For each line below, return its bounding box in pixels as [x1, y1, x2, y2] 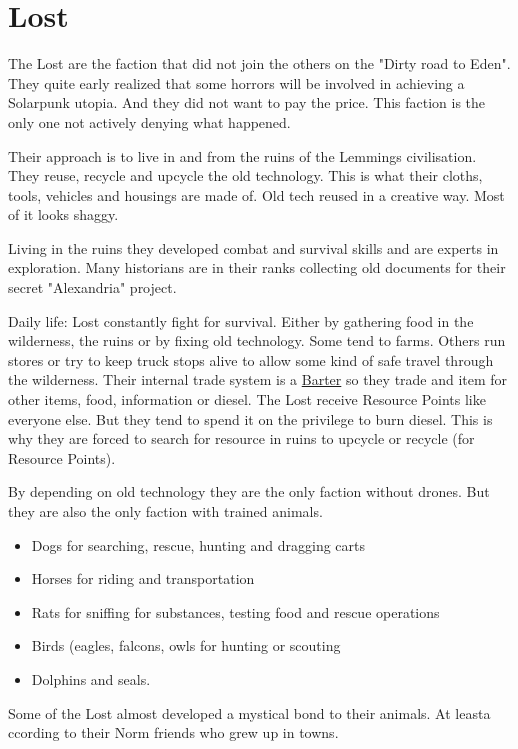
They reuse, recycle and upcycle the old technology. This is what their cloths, [8, 165, 483, 186]
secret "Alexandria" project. [8, 277, 177, 298]
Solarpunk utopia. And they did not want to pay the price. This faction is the [8, 92, 486, 113]
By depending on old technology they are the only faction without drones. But [8, 481, 490, 502]
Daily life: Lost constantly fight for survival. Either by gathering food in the [8, 310, 474, 331]
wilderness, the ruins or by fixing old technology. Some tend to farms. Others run [8, 330, 506, 351]
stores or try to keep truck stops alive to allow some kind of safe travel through [8, 349, 494, 370]
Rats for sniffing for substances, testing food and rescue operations [31, 601, 440, 622]
